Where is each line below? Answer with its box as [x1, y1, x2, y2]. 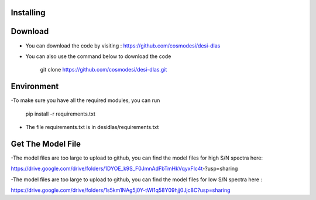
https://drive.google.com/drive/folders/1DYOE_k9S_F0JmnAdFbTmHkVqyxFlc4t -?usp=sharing [11, 165, 238, 172]
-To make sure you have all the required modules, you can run [11, 97, 160, 104]
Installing [11, 8, 46, 18]
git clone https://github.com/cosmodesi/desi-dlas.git [40, 66, 167, 73]
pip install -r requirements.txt [25, 110, 96, 117]
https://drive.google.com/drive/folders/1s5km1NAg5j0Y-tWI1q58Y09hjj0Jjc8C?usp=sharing [11, 187, 231, 194]
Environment [11, 82, 59, 91]
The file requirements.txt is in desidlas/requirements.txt [25, 124, 159, 130]
